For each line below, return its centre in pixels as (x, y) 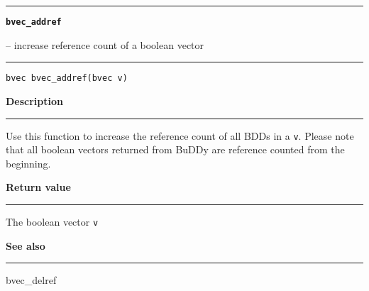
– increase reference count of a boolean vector (105, 44)
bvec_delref (31, 280)
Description (35, 100)
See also (26, 245)
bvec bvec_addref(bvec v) (67, 78)
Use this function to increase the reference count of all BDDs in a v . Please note (180, 135)
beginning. (28, 163)
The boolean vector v (52, 221)
